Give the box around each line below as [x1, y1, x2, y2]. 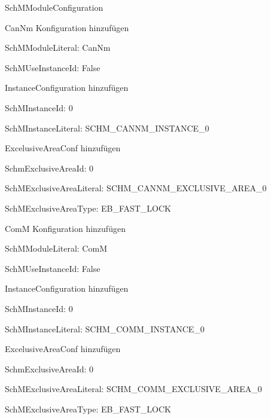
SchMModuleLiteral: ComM [5, 242, 107, 255]
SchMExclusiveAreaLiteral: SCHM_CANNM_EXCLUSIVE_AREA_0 [5, 182, 267, 194]
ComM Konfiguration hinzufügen [5, 222, 126, 234]
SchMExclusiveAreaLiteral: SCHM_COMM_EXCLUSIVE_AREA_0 [5, 383, 262, 395]
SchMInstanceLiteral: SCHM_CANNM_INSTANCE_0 [5, 121, 209, 134]
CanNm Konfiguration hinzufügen [5, 21, 129, 33]
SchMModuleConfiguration [5, 1, 103, 13]
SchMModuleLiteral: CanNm [5, 41, 111, 54]
